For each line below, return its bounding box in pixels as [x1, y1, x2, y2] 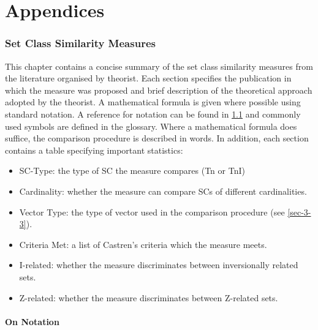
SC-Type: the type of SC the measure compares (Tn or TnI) [19, 164, 245, 177]
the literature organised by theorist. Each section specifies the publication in [5, 72, 292, 84]
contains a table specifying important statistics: [5, 143, 183, 156]
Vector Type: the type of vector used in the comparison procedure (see [19, 205, 285, 218]
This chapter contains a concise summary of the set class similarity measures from [5, 59, 313, 72]
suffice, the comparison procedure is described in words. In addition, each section [5, 132, 309, 144]
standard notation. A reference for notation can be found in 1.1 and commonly [5, 107, 301, 120]
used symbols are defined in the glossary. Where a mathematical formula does [5, 119, 297, 132]
